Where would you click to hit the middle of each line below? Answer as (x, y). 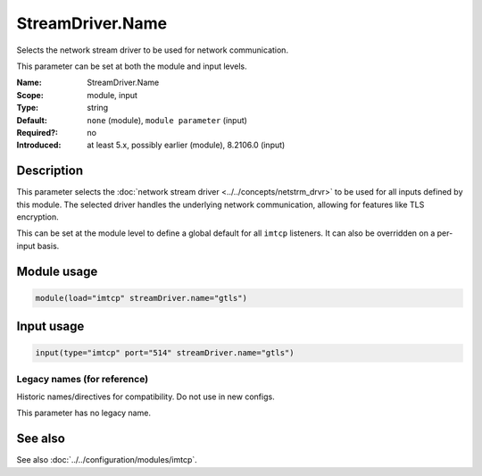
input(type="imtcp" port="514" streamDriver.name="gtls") (165, 353)
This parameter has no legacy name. (84, 413)
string (98, 108)
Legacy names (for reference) (83, 379)
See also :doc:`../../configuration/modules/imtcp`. (107, 460)
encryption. (38, 217)
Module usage (57, 271)
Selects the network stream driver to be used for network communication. (153, 50)
